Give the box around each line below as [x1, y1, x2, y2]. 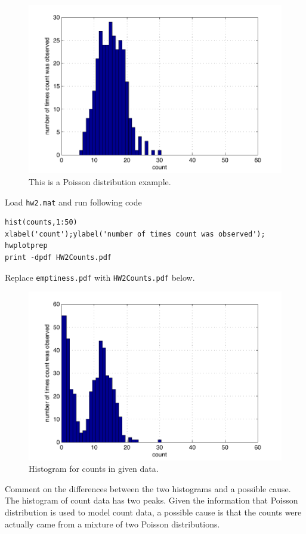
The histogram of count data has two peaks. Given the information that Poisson [5, 494, 298, 507]
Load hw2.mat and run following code [5, 195, 142, 208]
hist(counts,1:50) [5, 218, 78, 227]
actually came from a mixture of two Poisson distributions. [5, 517, 220, 530]
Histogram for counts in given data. [29, 462, 159, 475]
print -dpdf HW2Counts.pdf [5, 253, 112, 262]
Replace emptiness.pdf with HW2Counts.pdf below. [5, 271, 195, 283]
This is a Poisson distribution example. [29, 175, 171, 188]
